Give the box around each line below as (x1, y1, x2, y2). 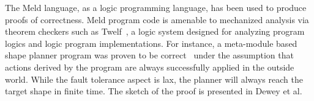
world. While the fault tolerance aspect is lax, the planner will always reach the (5, 72, 303, 85)
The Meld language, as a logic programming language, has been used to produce (5, 1, 307, 13)
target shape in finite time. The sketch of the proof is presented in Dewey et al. (5, 85, 302, 97)
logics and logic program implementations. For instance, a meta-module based (5, 37, 297, 49)
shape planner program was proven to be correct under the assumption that (5, 49, 294, 61)
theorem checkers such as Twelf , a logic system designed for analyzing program (5, 25, 305, 38)
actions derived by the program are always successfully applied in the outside (5, 60, 294, 73)
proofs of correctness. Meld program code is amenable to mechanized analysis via (5, 13, 309, 26)
